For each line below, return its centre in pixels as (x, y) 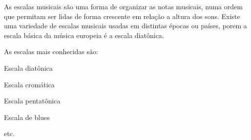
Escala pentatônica (32, 101)
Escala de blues (27, 117)
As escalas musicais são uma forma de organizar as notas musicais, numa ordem (123, 6)
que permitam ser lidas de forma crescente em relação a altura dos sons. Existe (122, 16)
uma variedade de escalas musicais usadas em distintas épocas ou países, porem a (125, 26)
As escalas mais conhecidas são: (51, 51)
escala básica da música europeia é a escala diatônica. (84, 35)
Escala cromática (29, 84)
